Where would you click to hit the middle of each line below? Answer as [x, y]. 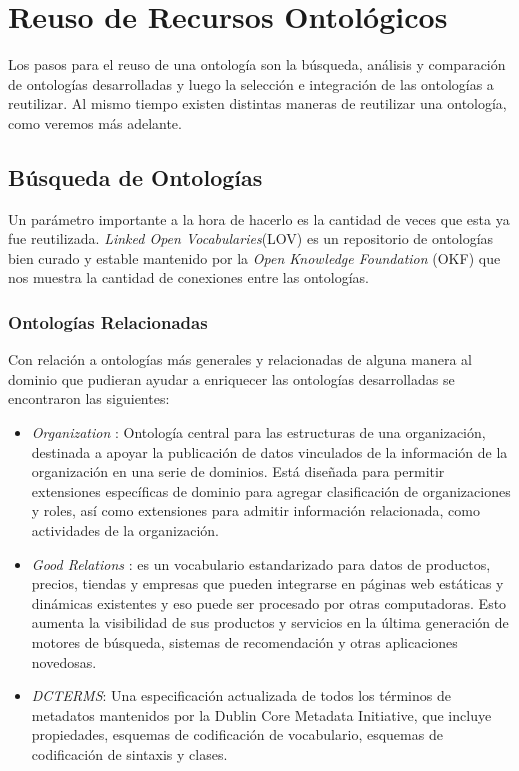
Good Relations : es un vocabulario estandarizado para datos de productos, [261, 563]
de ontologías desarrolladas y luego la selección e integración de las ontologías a [251, 83]
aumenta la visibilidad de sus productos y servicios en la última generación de [270, 622]
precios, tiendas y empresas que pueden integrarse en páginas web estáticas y [267, 583]
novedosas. [64, 661]
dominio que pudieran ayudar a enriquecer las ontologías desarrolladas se [231, 378]
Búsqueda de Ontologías [135, 176]
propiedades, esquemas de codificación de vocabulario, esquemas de [237, 734]
